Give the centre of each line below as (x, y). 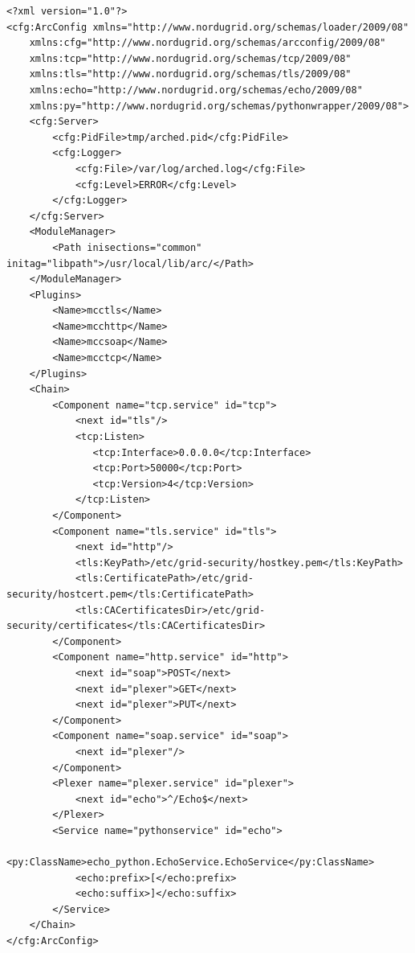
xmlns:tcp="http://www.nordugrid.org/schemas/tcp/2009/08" (190, 58)
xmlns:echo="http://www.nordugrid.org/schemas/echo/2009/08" (196, 90)
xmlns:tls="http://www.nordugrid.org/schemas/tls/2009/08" (190, 74)
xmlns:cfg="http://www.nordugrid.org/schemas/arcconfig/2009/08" (207, 43)
